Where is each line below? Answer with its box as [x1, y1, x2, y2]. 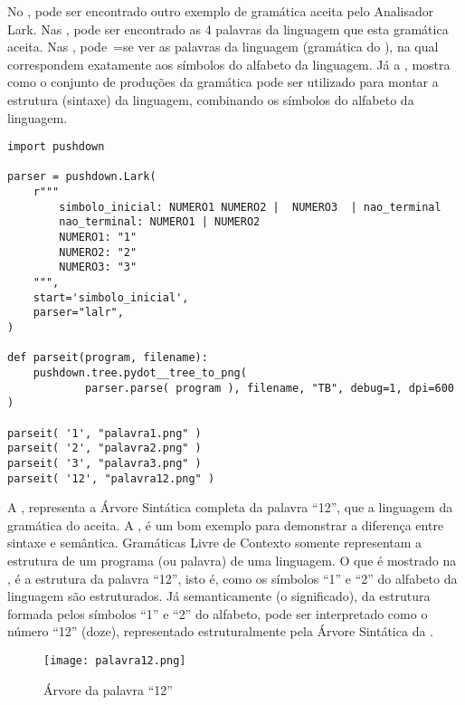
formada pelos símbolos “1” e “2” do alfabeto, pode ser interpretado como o [7, 604, 428, 623]
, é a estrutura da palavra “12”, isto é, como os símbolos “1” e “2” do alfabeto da [7, 568, 458, 587]
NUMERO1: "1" [59, 231, 138, 244]
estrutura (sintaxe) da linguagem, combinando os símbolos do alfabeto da [7, 90, 414, 109]
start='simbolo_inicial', [33, 291, 189, 304]
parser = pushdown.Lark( [7, 170, 157, 184]
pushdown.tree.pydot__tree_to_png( [33, 367, 247, 379]
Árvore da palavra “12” [43, 680, 173, 699]
